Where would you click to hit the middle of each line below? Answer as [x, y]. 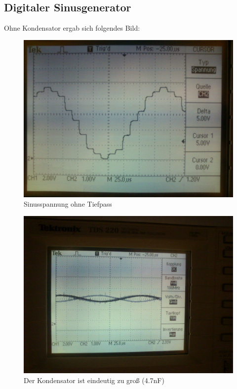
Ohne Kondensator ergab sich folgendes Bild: [72, 28]
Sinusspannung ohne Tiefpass [68, 204]
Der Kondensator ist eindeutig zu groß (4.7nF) [94, 380]
